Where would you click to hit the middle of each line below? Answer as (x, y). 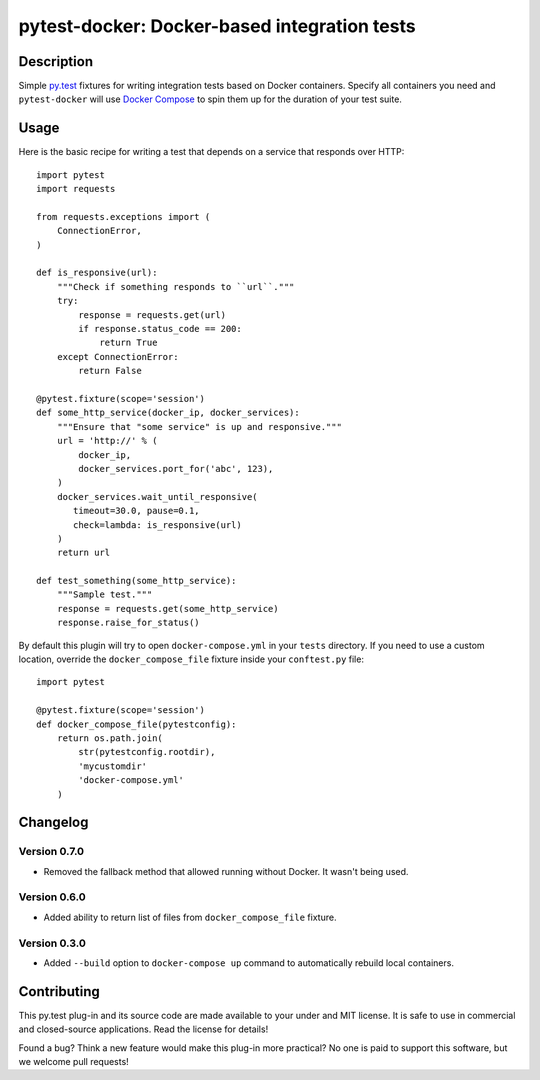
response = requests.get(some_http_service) (167, 608)
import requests (76, 189)
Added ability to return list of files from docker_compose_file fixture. (190, 917)
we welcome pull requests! (73, 1062)
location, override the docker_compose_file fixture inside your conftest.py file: (191, 659)
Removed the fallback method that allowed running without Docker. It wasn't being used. (226, 871)
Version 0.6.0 (52, 897)
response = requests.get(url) (152, 314)
